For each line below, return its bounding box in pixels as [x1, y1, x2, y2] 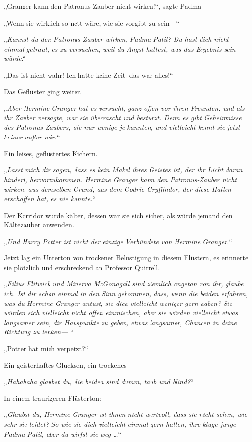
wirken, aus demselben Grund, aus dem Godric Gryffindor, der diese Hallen [4, 184, 231, 194]
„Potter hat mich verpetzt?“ [4, 343, 89, 354]
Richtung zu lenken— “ [4, 327, 74, 337]
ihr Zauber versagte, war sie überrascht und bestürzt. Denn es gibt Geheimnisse [4, 112, 242, 122]
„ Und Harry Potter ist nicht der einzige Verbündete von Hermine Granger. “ [4, 236, 232, 246]
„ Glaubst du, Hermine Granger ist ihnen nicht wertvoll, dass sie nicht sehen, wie [4, 409, 248, 419]
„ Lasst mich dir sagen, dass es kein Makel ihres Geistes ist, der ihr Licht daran [4, 165, 243, 175]
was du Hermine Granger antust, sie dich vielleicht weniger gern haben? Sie [4, 298, 232, 308]
